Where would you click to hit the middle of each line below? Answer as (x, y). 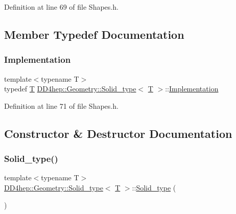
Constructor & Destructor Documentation (118, 133)
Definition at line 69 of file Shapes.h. (61, 7)
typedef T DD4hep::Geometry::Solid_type (70, 89)
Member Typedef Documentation (94, 34)
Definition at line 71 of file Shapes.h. (61, 105)
